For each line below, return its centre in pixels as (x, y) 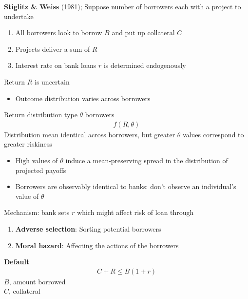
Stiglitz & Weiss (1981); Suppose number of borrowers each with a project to (123, 6)
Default (17, 262)
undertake (19, 16)
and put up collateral (143, 32)
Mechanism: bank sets (37, 212)
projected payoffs (41, 170)
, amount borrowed (37, 281)
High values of (37, 160)
